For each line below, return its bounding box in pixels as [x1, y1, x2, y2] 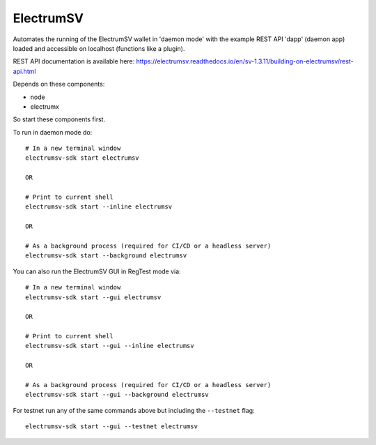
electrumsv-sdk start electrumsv [25, 154, 139, 162]
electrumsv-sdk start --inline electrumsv [25, 203, 173, 211]
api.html [13, 67, 36, 75]
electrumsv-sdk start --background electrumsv [25, 252, 187, 259]
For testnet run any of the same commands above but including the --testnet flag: [13, 406, 255, 414]
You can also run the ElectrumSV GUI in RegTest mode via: [13, 267, 181, 276]
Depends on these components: [13, 80, 105, 89]
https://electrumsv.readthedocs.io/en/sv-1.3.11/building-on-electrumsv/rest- [136, 57, 354, 66]
